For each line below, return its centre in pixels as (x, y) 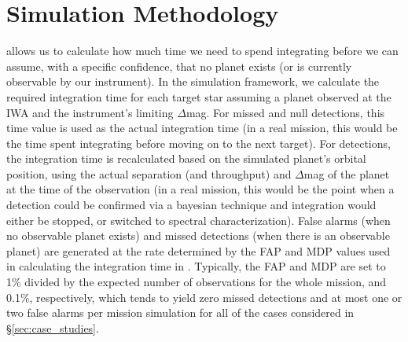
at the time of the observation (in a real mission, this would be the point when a (200, 189)
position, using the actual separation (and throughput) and (149, 173)
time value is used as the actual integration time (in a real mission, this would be (202, 128)
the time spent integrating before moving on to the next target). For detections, (198, 143)
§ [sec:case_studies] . (53, 327)
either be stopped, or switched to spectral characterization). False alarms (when (198, 220)
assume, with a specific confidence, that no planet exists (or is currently (179, 66)
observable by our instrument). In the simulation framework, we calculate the (193, 81)
